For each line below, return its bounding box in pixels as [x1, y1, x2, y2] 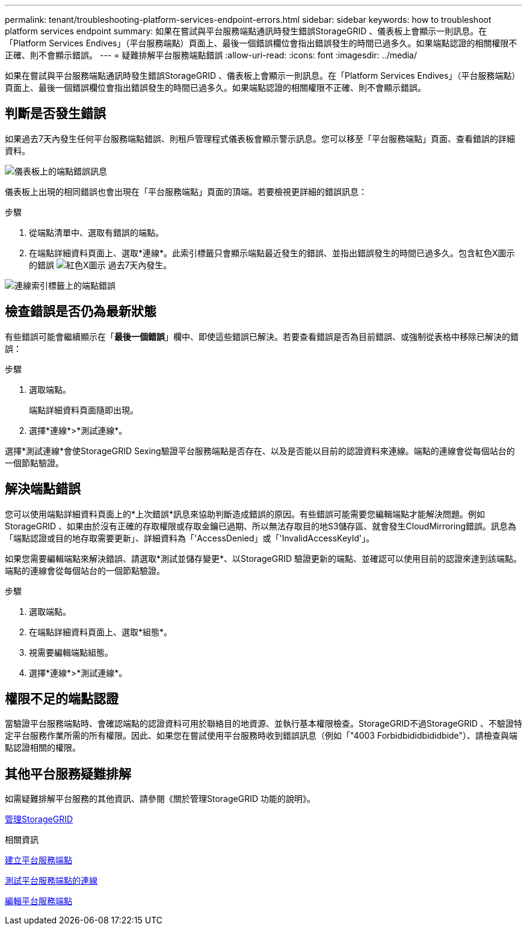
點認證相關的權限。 [5, 742, 81, 753]
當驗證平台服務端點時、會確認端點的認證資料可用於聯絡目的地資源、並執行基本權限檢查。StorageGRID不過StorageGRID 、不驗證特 [5, 718, 522, 729]
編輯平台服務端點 [5, 896, 72, 907]
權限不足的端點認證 [5, 691, 119, 706]
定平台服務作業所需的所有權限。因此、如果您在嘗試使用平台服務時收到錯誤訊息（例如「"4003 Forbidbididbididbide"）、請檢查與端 [5, 730, 518, 741]
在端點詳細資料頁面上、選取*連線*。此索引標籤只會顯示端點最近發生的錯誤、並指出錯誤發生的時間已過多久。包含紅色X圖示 [29, 247, 515, 258]
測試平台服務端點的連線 [5, 875, 97, 886]
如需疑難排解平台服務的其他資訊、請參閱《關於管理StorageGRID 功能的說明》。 [5, 793, 315, 804]
